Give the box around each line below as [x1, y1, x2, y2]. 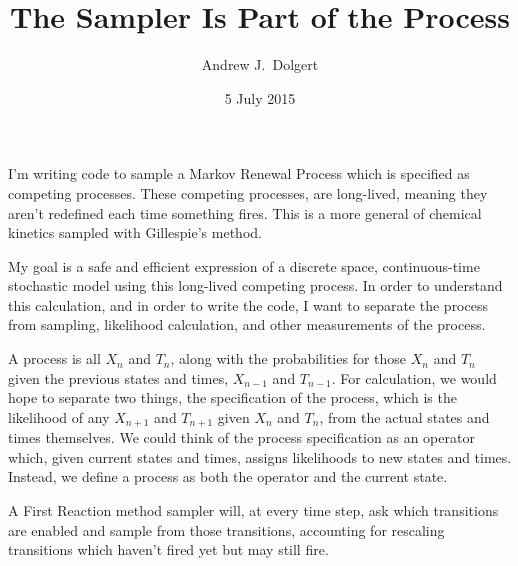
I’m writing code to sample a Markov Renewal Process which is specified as [8, 163, 470, 184]
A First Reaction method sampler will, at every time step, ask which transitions [8, 500, 499, 521]
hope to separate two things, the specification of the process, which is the [8, 387, 457, 408]
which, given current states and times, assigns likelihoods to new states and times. [8, 446, 512, 467]
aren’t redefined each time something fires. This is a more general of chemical [8, 202, 482, 223]
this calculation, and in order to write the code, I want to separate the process [8, 294, 488, 315]
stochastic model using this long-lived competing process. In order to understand [8, 275, 503, 296]
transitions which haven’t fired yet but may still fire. [8, 539, 329, 560]
